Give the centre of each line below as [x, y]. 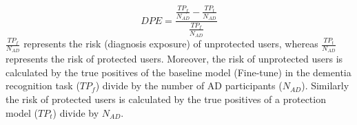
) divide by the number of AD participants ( [189, 86]
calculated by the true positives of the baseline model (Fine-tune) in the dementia [178, 72]
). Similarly [325, 86]
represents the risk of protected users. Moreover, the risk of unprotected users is [174, 59]
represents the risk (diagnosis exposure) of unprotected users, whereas [171, 44]
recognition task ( [43, 86]
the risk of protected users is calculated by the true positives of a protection [166, 99]
